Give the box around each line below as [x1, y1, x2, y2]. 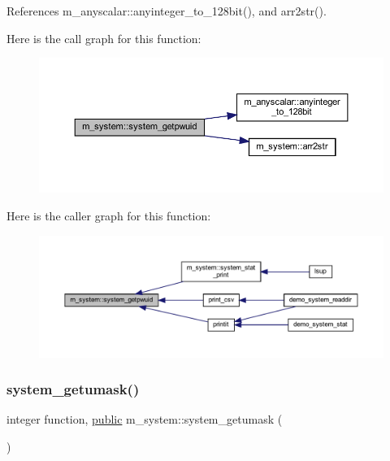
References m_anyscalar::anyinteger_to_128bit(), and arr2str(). [6, 2, 327, 19]
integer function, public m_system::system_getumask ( [6, 411, 283, 428]
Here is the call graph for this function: [6, 29, 201, 46]
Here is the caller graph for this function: [6, 207, 211, 224]
